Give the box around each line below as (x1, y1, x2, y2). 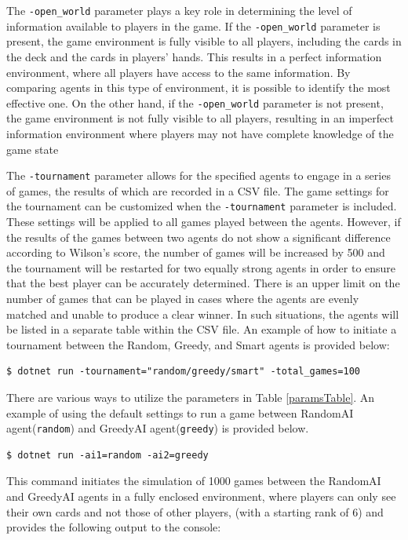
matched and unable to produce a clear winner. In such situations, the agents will (6, 305, 399, 322)
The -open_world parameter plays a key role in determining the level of (6, 2, 352, 18)
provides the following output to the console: (6, 519, 221, 535)
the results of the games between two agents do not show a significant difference (6, 228, 391, 245)
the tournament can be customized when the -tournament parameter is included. (6, 198, 397, 214)
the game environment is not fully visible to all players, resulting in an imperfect (6, 110, 394, 126)
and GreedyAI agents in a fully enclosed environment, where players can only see (6, 488, 396, 504)
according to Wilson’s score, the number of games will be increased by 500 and (6, 244, 385, 261)
